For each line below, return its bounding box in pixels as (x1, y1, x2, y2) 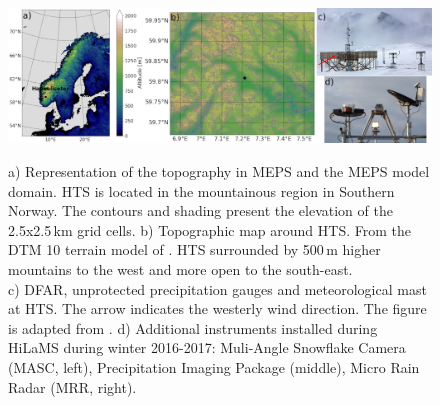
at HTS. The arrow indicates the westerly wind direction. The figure (8, 298, 427, 319)
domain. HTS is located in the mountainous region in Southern (8, 180, 395, 201)
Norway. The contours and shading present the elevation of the (8, 200, 393, 221)
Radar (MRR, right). (8, 376, 137, 397)
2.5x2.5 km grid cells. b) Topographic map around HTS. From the (8, 219, 411, 240)
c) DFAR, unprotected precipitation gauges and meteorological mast (8, 278, 427, 299)
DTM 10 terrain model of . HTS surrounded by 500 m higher (8, 239, 381, 260)
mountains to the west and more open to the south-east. (8, 258, 353, 279)
